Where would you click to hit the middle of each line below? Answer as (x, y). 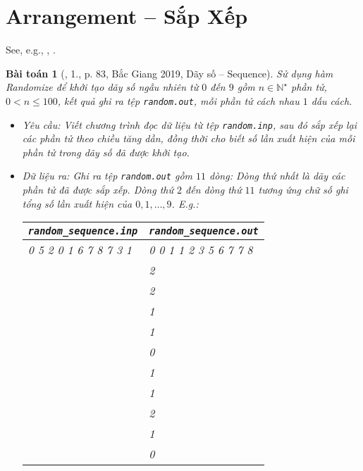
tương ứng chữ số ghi (303, 190)
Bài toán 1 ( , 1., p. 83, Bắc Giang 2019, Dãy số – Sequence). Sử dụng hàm (170, 73)
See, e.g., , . (31, 50)
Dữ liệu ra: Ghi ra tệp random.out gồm (107, 176)
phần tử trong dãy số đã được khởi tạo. (106, 152)
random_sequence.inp (83, 231)
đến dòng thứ (214, 190)
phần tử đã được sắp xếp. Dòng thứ (98, 190)
